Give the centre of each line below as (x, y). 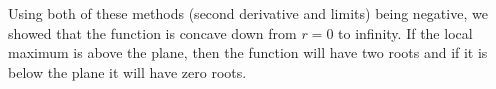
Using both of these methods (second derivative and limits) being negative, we (248, 13)
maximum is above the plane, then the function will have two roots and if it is (248, 52)
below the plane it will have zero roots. (127, 71)
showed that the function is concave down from (152, 32)
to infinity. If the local (405, 32)
